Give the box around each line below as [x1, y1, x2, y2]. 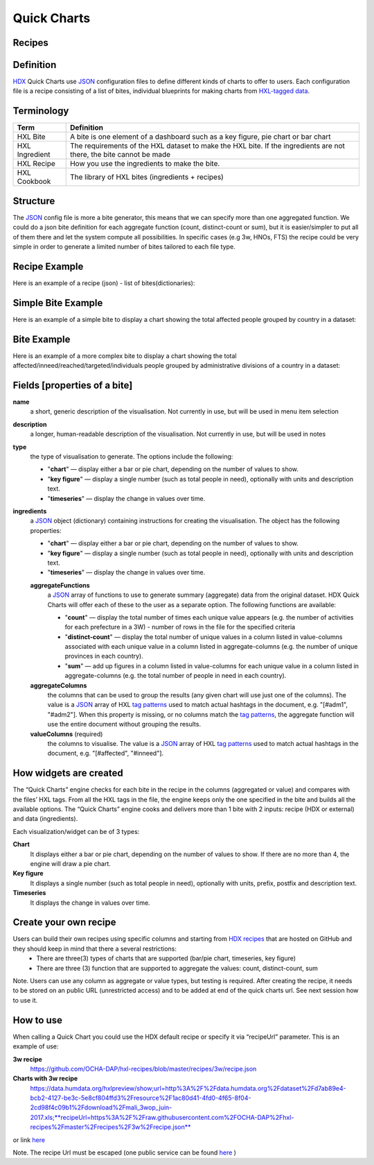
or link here [12, 1135, 45, 1144]
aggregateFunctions [30, 581, 90, 589]
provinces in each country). [64, 652, 143, 661]
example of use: [12, 1042, 59, 1051]
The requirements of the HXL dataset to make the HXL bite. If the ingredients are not [69, 141, 346, 151]
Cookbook [17, 177, 51, 187]
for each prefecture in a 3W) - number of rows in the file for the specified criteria [64, 623, 296, 631]
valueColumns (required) [30, 729, 103, 738]
